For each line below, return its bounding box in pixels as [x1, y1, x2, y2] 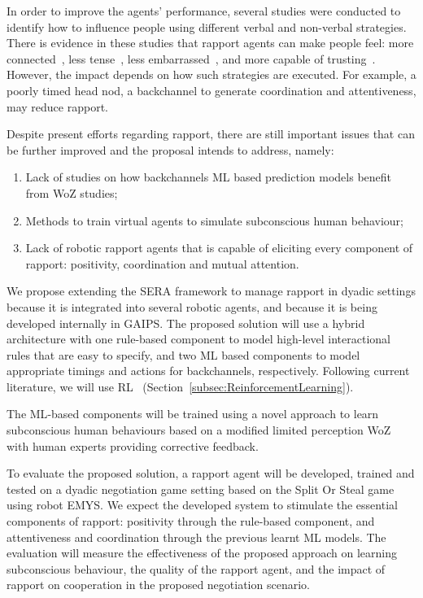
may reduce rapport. [7, 98, 108, 115]
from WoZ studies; [25, 184, 118, 201]
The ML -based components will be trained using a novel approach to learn [7, 405, 379, 422]
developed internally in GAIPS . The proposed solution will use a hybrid [7, 314, 365, 331]
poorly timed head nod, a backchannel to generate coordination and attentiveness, [7, 81, 416, 98]
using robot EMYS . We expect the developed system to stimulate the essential [7, 496, 398, 513]
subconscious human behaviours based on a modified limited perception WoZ [7, 421, 391, 439]
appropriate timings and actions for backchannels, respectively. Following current [7, 362, 410, 379]
